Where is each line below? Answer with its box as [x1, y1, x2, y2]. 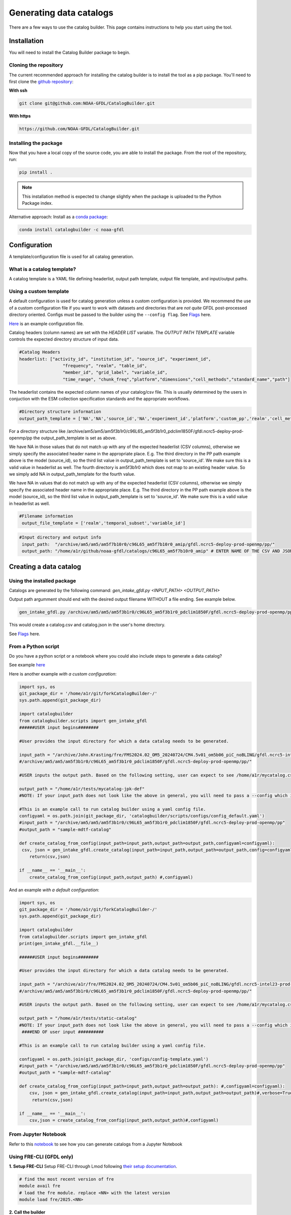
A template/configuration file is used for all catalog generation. [9, 254, 134, 260]
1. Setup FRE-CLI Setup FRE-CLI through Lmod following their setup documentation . [9, 1163, 178, 1169]
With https [9, 113, 31, 119]
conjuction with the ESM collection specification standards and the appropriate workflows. [9, 396, 190, 402]
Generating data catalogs [9, 7, 113, 18]
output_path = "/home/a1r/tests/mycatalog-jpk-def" [19, 786, 145, 792]
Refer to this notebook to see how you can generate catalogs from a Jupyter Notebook [9, 1141, 183, 1147]
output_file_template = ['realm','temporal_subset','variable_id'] [22, 520, 186, 526]
